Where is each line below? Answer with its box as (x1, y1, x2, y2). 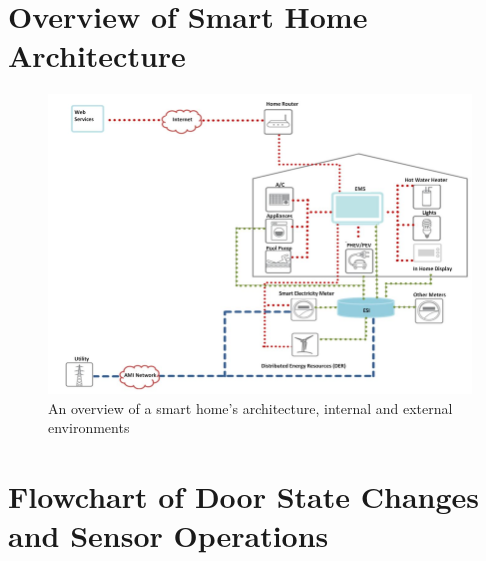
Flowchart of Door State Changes (8, 476, 480, 517)
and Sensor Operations (8, 515, 329, 556)
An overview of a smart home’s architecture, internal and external (48, 397, 453, 418)
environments (48, 417, 130, 438)
